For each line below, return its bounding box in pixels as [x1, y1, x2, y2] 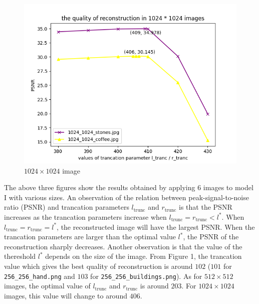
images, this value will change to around [4, 290, 127, 300]
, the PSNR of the [183, 231, 239, 242]
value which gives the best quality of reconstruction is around [4, 260, 193, 271]
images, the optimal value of [4, 280, 91, 291]
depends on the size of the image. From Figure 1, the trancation [45, 251, 242, 261]
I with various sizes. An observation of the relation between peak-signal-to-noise [4, 192, 249, 202]
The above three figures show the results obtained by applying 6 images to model [4, 182, 253, 193]
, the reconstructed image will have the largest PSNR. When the [57, 221, 255, 232]
